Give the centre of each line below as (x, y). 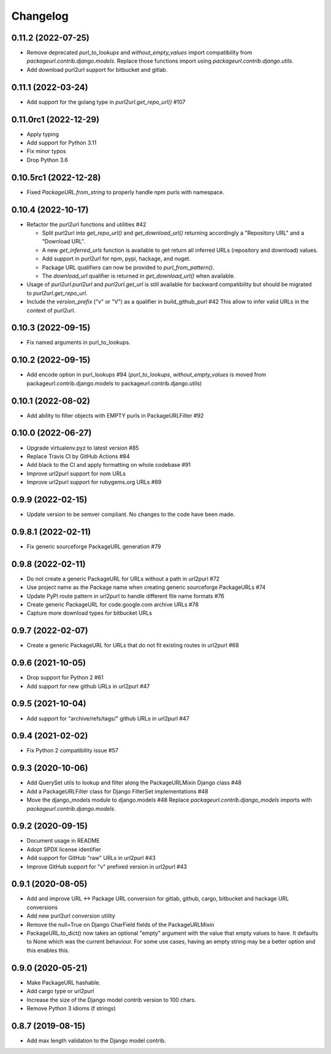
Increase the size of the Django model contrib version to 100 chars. (111, 1000)
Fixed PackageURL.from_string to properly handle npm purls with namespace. (126, 192)
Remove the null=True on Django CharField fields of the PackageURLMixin (120, 924)
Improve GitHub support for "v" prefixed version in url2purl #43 (107, 867)
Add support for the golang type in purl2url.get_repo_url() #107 (106, 102)
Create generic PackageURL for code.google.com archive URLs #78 (113, 604)
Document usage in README (63, 841)
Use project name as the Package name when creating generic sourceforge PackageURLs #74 (146, 587)
